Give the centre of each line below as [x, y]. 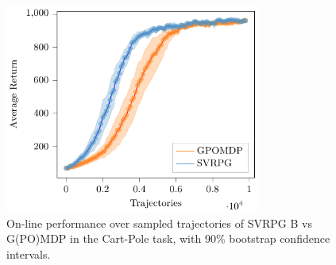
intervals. [29, 253]
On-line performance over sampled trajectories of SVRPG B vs [159, 223]
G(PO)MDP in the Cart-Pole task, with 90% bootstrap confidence [168, 238]
